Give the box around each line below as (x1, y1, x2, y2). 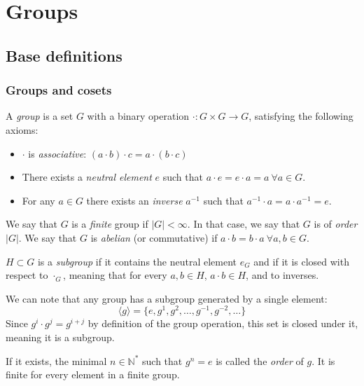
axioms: (6, 122, 38, 137)
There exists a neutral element (22, 170, 152, 184)
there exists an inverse (86, 193, 183, 207)
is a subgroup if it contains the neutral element (37, 254, 237, 268)
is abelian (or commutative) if (90, 230, 218, 244)
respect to (6, 268, 48, 282)
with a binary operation (87, 109, 190, 123)
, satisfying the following (248, 109, 353, 123)
